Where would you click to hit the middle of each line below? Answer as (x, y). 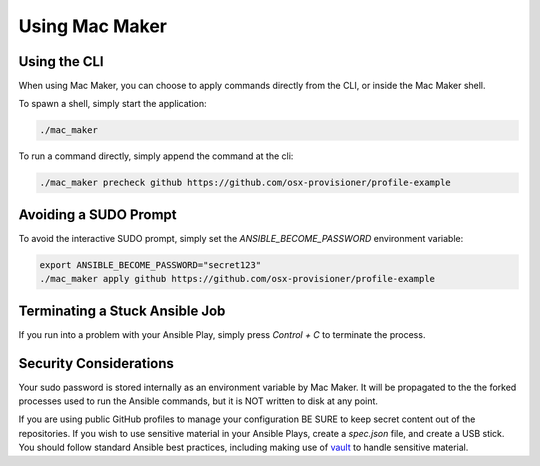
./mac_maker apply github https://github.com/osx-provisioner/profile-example (237, 279)
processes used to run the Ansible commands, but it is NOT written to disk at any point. (198, 401)
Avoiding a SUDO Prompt (97, 214)
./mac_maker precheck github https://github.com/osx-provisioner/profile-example (245, 183)
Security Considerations (96, 363)
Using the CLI (61, 61)
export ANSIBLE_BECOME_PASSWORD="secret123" (150, 264)
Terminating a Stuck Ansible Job (122, 310)
